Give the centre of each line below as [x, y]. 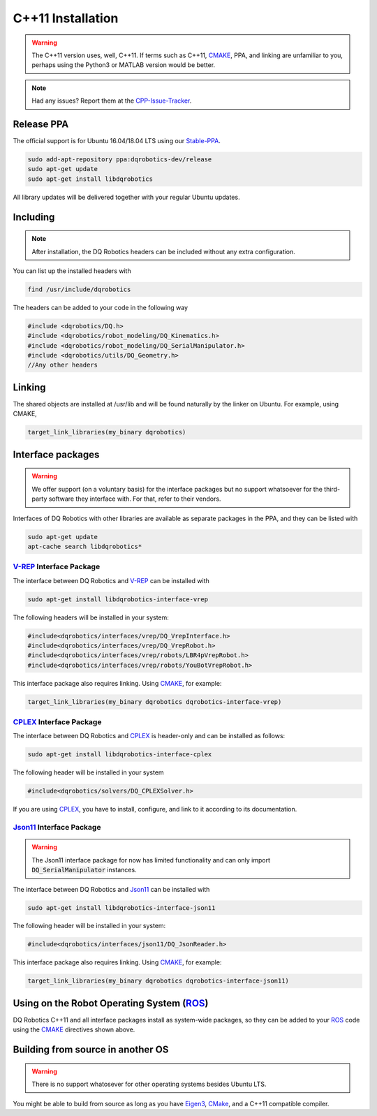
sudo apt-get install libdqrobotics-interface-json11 [121, 908]
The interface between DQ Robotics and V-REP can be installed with [111, 580]
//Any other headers [62, 365]
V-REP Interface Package [57, 567]
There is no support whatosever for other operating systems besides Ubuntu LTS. [149, 1084]
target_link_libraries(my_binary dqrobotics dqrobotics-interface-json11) [158, 981]
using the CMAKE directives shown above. [74, 1029]
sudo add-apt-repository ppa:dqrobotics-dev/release [120, 160]
